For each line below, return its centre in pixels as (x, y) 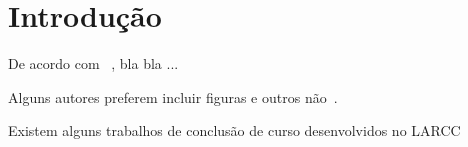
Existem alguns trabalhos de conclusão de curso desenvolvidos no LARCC (234, 130)
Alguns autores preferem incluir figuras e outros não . (173, 96)
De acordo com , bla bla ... (93, 63)
